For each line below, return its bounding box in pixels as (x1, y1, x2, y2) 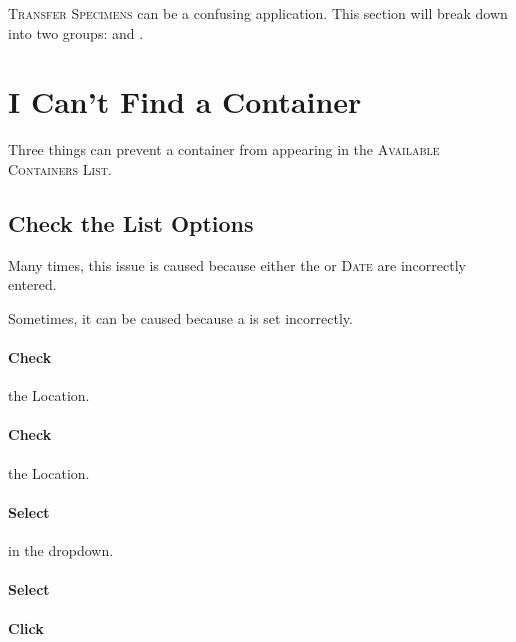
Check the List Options (8, 207, 254, 238)
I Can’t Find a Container (8, 81, 362, 122)
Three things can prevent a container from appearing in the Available (8, 139, 440, 160)
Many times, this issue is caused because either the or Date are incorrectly (8, 254, 466, 275)
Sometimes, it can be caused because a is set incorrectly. (8, 307, 353, 328)
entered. (8, 274, 57, 295)
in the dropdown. (8, 540, 114, 561)
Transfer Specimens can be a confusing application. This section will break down (8, 3, 508, 23)
